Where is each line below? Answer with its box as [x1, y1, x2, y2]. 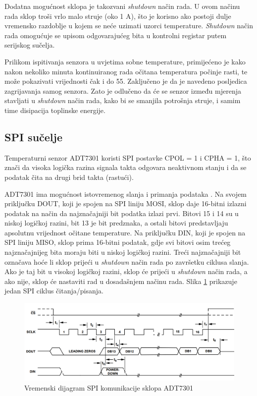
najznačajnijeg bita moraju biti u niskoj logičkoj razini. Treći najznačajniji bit [4, 247, 241, 257]
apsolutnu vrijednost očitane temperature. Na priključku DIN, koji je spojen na [4, 227, 246, 237]
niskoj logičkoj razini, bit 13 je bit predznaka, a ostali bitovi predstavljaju [4, 218, 228, 228]
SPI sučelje [4, 129, 63, 144]
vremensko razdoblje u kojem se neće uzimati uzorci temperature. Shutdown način [4, 20, 253, 31]
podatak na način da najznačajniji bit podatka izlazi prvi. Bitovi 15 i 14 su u [4, 208, 239, 218]
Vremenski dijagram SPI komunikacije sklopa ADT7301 [24, 382, 193, 393]
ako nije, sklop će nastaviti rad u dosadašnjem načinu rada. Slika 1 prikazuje [4, 276, 237, 286]
